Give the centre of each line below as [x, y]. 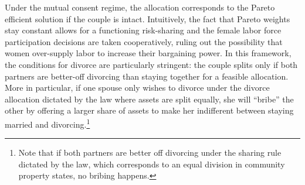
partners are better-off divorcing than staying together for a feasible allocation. [147, 76]
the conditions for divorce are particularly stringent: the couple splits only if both [151, 64]
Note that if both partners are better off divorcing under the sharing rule [150, 153]
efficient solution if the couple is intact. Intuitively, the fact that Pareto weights [148, 18]
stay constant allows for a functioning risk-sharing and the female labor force [143, 30]
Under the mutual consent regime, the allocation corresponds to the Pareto [140, 7]
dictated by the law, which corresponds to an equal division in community [152, 164]
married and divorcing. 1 [48, 123]
